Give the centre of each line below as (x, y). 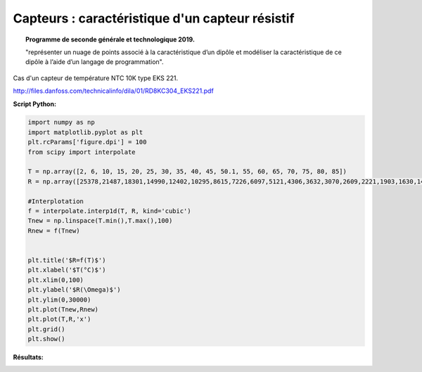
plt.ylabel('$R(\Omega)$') (74, 290)
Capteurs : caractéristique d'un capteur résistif (154, 18)
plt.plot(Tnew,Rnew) (63, 309)
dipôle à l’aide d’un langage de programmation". (95, 62)
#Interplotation (56, 201)
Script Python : (34, 104)
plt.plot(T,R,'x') (59, 319)
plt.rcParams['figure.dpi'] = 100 (87, 142)
